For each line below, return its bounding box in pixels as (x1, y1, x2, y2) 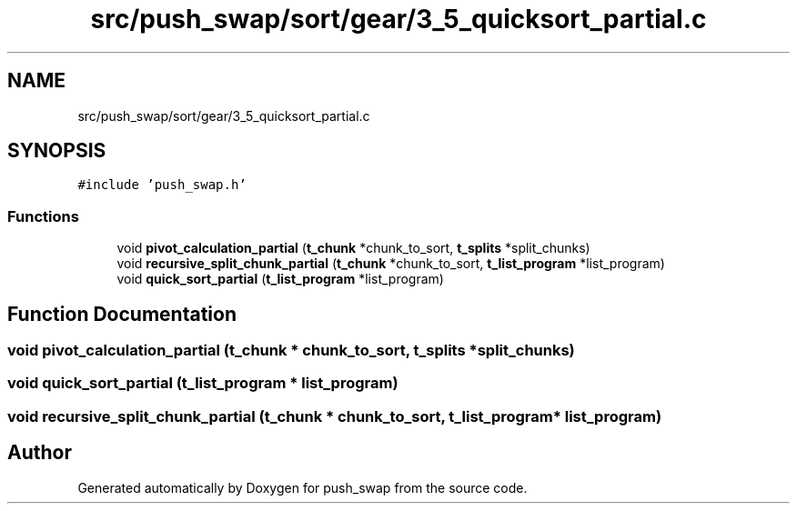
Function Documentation (7, 302, 237, 326)
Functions (7, 206, 79, 225)
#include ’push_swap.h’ (77, 177, 247, 193)
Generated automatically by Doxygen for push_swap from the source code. (77, 479, 528, 496)
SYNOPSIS (7, 139, 106, 163)
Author (7, 441, 72, 465)
